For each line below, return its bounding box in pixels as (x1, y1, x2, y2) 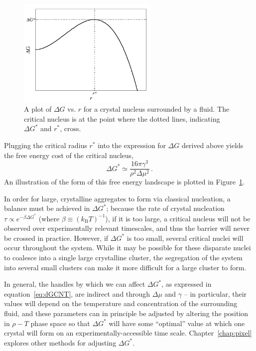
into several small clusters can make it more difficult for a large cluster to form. (4, 262, 247, 272)
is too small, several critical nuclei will (127, 232, 244, 243)
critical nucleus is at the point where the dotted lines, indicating (24, 113, 220, 124)
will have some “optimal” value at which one (109, 318, 245, 328)
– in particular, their (184, 288, 247, 299)
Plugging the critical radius (4, 140, 87, 150)
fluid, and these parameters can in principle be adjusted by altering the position (4, 308, 249, 319)
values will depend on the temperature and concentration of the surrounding (4, 298, 238, 309)
